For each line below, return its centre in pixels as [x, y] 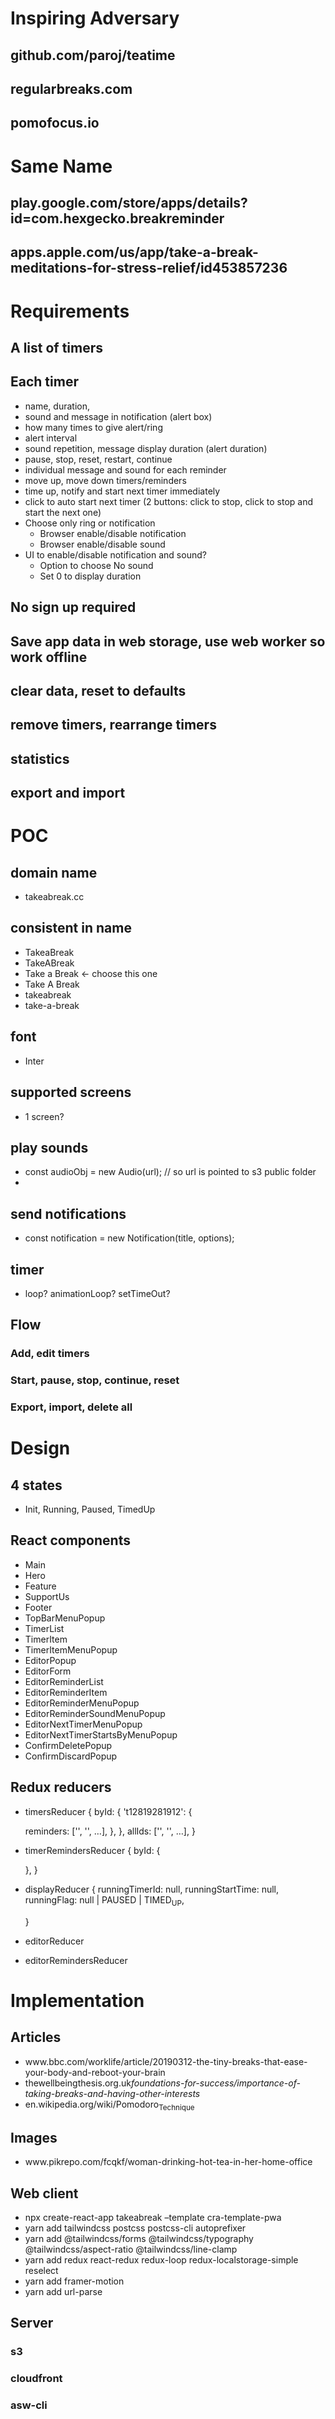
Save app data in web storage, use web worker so [168, 641]
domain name [54, 872]
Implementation [77, 2000]
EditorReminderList [64, 1681]
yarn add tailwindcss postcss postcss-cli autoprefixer [135, 2228]
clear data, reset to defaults [98, 690]
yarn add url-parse [63, 2291]
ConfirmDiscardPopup [71, 1756]
